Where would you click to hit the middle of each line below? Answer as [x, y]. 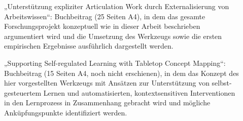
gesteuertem [23, 92]
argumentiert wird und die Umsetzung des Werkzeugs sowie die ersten [113, 36]
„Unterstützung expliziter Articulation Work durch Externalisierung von [117, 6]
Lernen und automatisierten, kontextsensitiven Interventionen [139, 92]
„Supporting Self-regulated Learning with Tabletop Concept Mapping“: [115, 63]
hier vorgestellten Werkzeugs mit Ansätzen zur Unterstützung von [107, 83]
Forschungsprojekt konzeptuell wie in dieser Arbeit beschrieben [102, 26]
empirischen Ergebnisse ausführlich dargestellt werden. [89, 46]
